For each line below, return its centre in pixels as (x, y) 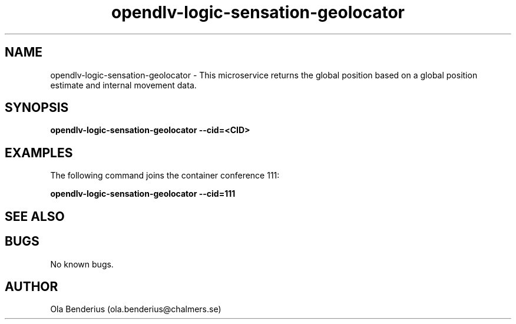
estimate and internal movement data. (123, 85)
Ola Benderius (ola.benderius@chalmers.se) (136, 309)
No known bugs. (82, 264)
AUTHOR (32, 286)
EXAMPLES (39, 153)
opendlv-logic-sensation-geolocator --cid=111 (143, 194)
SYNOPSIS (37, 108)
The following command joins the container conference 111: (165, 176)
